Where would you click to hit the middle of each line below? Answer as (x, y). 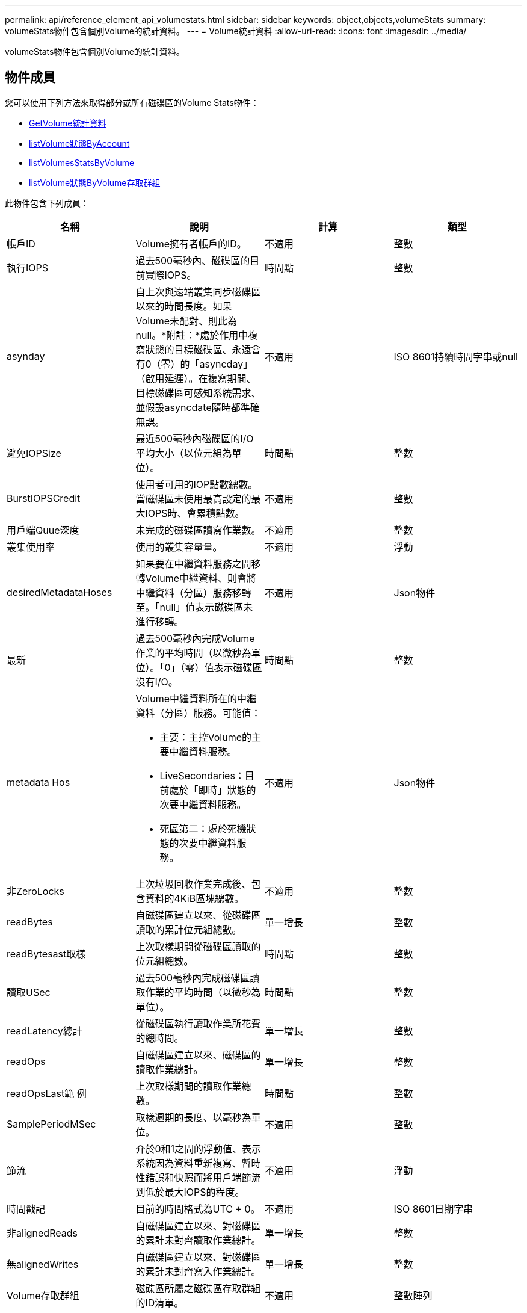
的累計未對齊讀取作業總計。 (198, 1240)
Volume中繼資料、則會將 (201, 578)
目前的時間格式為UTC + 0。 (198, 1209)
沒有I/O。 (157, 681)
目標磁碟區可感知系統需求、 (198, 393)
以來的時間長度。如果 (184, 306)
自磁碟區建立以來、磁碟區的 (198, 1055)
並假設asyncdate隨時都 (188, 407)
